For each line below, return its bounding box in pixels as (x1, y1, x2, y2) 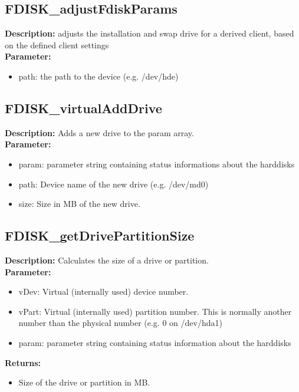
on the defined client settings (5, 38, 109, 51)
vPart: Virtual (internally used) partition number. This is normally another (18, 305, 292, 317)
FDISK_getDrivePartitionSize (5, 226, 195, 245)
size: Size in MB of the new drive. (18, 197, 140, 210)
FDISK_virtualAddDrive (5, 98, 162, 117)
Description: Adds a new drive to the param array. (5, 126, 194, 139)
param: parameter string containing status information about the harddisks (18, 336, 291, 348)
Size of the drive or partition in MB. (18, 376, 150, 388)
